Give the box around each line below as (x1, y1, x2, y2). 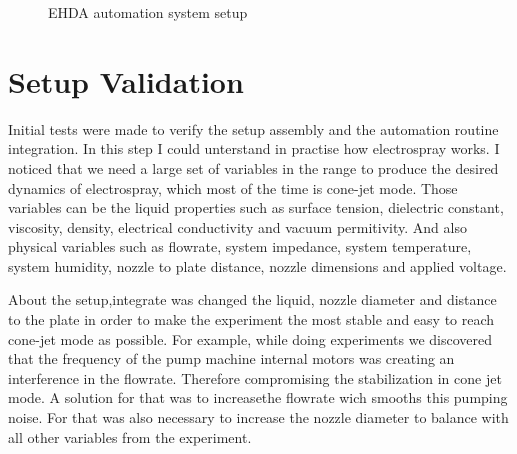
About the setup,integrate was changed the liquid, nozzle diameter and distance (8, 289, 497, 310)
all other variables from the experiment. (8, 426, 252, 447)
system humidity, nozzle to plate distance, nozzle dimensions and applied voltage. (8, 255, 507, 276)
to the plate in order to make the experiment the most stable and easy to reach (8, 309, 495, 330)
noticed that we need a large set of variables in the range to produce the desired (8, 157, 499, 178)
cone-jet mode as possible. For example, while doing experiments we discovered (8, 328, 493, 349)
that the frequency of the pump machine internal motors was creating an (8, 348, 455, 369)
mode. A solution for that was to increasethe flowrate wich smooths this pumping (8, 387, 508, 408)
